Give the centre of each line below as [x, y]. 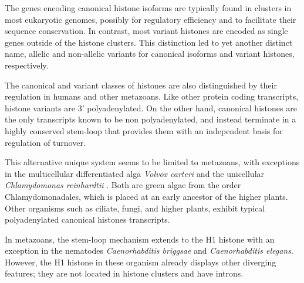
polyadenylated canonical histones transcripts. [87, 219]
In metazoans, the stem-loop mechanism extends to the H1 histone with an [140, 239]
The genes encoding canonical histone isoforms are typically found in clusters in [148, 8]
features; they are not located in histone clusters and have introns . [124, 273]
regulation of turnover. [45, 142]
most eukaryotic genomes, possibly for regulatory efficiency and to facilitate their [151, 19]
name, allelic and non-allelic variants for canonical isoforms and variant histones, [150, 54]
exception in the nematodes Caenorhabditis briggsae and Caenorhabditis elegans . [149, 250]
